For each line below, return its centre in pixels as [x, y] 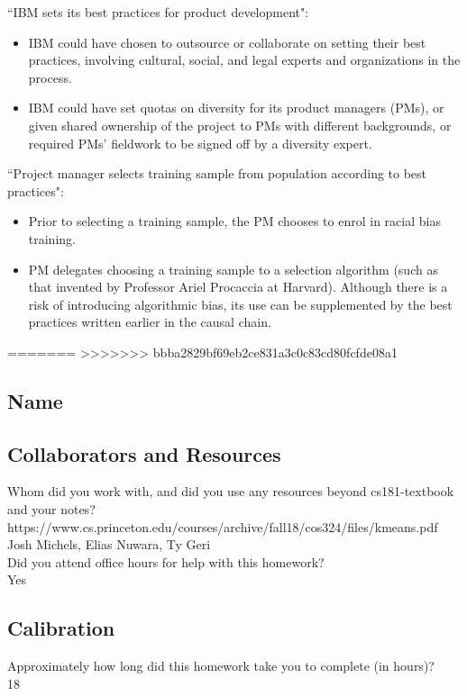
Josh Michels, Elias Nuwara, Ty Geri [109, 544]
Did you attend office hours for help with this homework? [166, 561]
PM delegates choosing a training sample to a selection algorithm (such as [233, 269]
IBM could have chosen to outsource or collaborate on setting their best [227, 42]
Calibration [61, 628]
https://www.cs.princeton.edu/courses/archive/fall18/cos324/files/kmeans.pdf [223, 526]
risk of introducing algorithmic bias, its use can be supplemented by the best [240, 304]
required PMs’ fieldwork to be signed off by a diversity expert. [200, 143]
